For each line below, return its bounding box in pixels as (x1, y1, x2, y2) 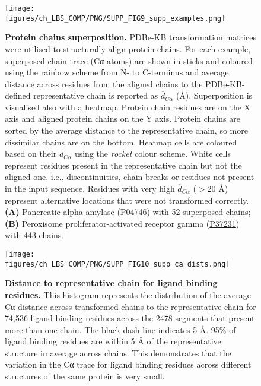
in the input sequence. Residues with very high (5, 182, 175, 195)
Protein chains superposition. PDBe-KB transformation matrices (5, 31, 256, 43)
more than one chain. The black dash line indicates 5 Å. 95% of (5, 323, 236, 336)
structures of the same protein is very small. (5, 370, 165, 382)
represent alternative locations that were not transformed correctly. (5, 194, 249, 206)
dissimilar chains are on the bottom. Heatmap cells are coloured (5, 135, 237, 148)
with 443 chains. (5, 229, 64, 241)
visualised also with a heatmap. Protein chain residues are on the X (5, 100, 251, 113)
